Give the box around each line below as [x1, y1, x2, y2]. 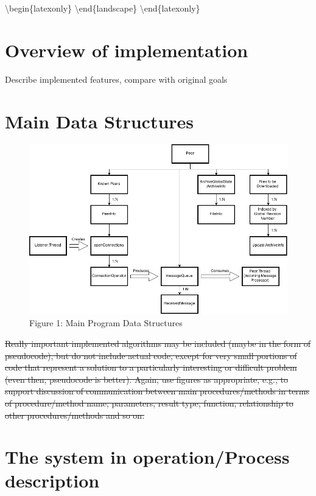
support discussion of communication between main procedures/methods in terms [5, 385, 310, 397]
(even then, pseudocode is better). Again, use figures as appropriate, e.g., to [5, 372, 288, 385]
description [5, 468, 100, 493]
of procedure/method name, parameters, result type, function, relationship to [5, 396, 293, 409]
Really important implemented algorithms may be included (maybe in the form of [5, 337, 311, 349]
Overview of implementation [5, 37, 248, 62]
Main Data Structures [5, 108, 194, 133]
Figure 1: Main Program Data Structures [29, 316, 183, 329]
